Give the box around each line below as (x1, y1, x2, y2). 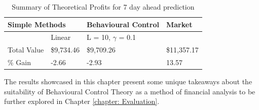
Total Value (8, 44, 44, 55)
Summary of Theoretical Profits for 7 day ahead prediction (12, 2, 195, 12)
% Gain (8, 57, 31, 68)
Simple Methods (8, 19, 66, 29)
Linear (51, 32, 71, 42)
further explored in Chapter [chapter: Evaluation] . (4, 96, 160, 106)
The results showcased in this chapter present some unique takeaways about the (4, 76, 252, 87)
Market (166, 19, 193, 29)
